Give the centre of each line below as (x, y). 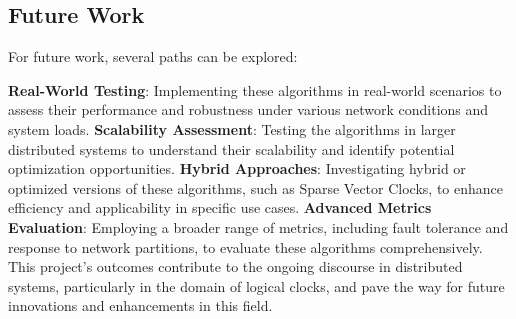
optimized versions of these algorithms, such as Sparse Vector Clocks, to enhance (255, 187)
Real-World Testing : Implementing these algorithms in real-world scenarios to (255, 89)
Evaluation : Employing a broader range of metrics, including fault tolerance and (258, 226)
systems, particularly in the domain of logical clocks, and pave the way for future (256, 285)
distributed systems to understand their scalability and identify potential (231, 148)
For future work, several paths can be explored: (153, 56)
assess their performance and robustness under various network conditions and (248, 109)
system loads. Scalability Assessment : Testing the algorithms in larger (232, 128)
